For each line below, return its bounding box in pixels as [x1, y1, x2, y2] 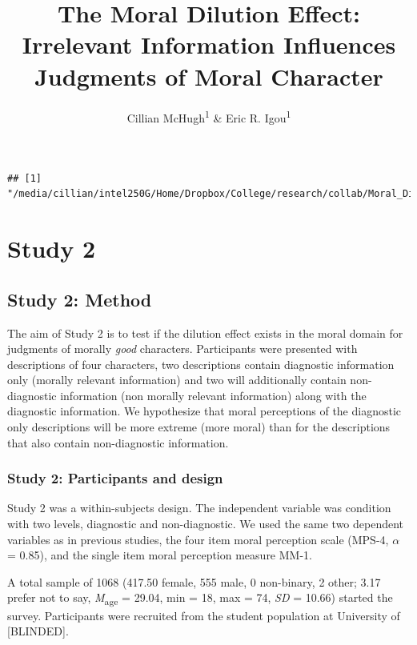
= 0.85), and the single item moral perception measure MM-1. [7, 547, 312, 563]
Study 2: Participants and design [7, 468, 223, 488]
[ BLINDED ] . [7, 623, 69, 639]
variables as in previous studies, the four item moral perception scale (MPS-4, [7, 531, 389, 547]
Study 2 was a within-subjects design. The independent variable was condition [7, 499, 391, 516]
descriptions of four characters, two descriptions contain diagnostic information [7, 355, 395, 372]
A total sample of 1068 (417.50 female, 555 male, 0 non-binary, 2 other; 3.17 [7, 573, 381, 590]
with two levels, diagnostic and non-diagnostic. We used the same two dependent [7, 515, 404, 532]
